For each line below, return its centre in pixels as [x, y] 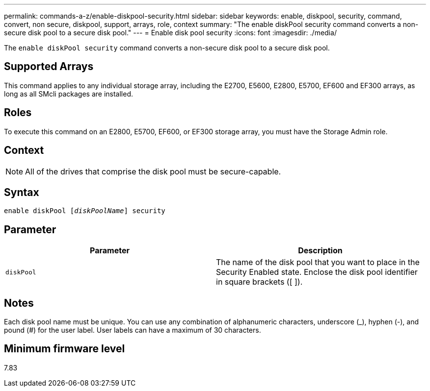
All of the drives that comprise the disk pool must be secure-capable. [153, 171]
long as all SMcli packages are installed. [68, 94]
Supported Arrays [49, 67]
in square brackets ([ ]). [259, 282]
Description [320, 251]
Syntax [22, 192]
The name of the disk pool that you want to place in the [318, 262]
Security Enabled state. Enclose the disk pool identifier [317, 272]
